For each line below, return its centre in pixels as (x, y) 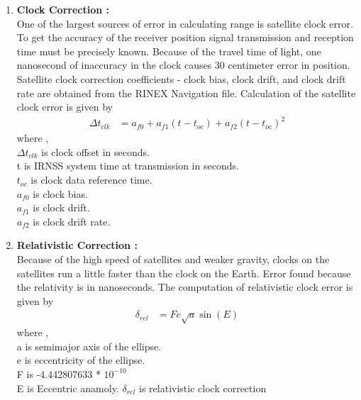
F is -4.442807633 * (59, 373)
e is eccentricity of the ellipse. (81, 360)
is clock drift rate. (72, 221)
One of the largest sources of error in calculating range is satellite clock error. (185, 23)
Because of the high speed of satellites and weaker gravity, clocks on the (173, 259)
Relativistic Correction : (77, 245)
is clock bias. (60, 193)
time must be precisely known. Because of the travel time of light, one (169, 51)
